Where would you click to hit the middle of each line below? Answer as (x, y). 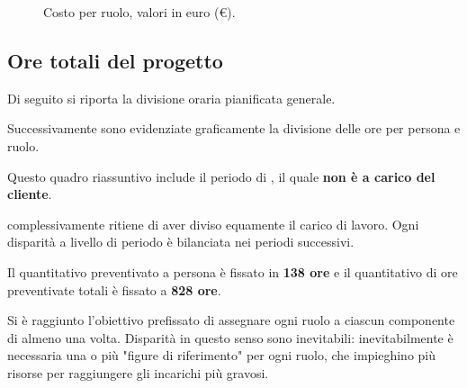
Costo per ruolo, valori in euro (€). (139, 12)
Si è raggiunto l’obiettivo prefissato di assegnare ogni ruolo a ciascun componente (231, 320)
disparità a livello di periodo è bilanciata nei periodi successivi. (181, 242)
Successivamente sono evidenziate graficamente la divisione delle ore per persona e (234, 128)
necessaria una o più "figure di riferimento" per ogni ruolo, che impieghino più (222, 355)
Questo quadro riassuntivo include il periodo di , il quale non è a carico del (221, 176)
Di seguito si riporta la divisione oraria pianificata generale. (171, 98)
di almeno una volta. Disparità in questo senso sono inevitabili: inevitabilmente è (230, 337)
